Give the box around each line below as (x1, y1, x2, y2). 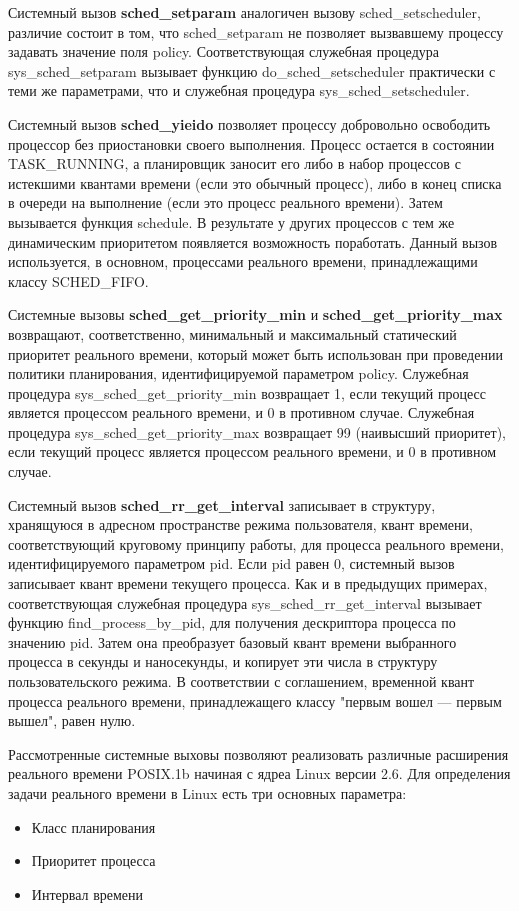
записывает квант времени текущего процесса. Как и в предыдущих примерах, (8, 573, 488, 594)
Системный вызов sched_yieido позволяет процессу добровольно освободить (8, 113, 491, 134)
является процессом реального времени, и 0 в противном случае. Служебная (8, 402, 475, 423)
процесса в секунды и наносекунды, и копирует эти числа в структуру (8, 651, 438, 672)
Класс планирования (31, 816, 156, 837)
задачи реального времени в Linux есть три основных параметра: (8, 782, 407, 803)
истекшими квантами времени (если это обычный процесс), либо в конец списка (8, 172, 502, 193)
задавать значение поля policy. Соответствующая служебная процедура (8, 41, 439, 62)
